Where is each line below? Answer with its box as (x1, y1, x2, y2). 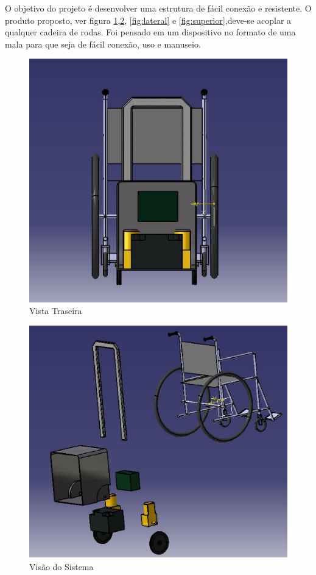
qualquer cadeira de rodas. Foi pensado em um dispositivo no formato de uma (5, 26, 296, 38)
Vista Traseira (29, 304, 82, 317)
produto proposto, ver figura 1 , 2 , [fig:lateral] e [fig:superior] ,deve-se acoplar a (5, 13, 292, 26)
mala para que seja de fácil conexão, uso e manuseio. (5, 37, 201, 50)
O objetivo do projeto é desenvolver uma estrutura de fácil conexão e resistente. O (5, 2, 312, 14)
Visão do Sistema (29, 560, 94, 573)
